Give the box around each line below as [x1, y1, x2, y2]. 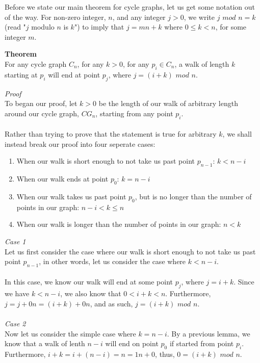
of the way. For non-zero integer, [5, 11, 106, 22]
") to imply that [74, 21, 124, 32]
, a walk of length [174, 58, 229, 69]
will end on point [105, 338, 159, 349]
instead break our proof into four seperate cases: [5, 138, 155, 149]
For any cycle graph [5, 58, 67, 69]
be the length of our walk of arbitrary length [98, 98, 238, 109]
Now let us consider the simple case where [5, 328, 136, 339]
